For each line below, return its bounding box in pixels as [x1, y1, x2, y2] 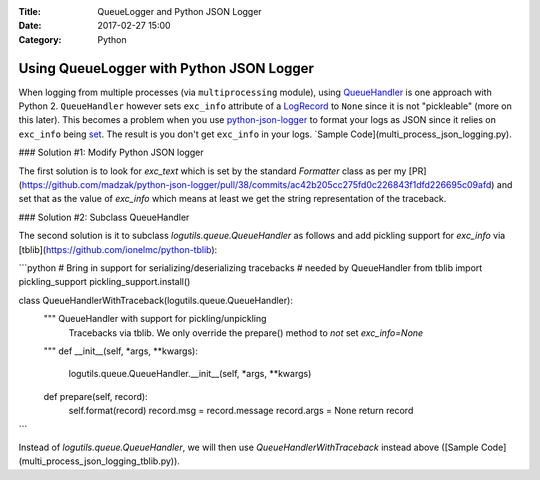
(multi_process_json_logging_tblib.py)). [18, 455, 180, 467]
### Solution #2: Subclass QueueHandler [18, 211, 190, 223]
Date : [18, 20, 42, 32]
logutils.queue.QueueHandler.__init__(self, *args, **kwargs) [68, 368, 312, 380]
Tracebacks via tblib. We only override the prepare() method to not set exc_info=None [68, 326, 424, 339]
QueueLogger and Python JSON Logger [97, 6, 262, 17]
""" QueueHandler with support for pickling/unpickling [43, 313, 267, 325]
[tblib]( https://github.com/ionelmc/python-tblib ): [18, 243, 218, 255]
